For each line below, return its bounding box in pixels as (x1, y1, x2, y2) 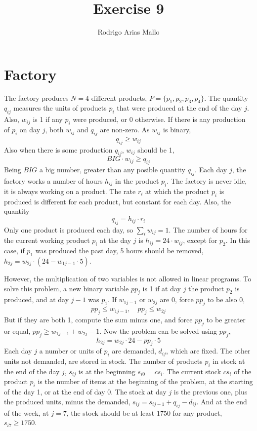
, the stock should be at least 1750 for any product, (66, 407, 222, 418)
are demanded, (112, 346, 156, 356)
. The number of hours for (169, 224, 248, 235)
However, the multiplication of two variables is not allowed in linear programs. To (4, 274, 252, 283)
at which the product (145, 186, 210, 196)
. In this (225, 235, 250, 245)
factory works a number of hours (4, 176, 103, 186)
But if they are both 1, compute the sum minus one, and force (4, 314, 193, 324)
